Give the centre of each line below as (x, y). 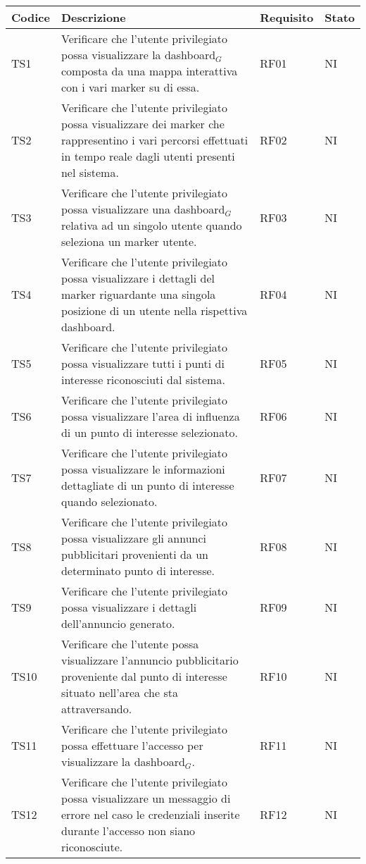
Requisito (287, 17)
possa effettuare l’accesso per (132, 745)
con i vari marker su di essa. (130, 87)
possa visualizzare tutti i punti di (143, 363)
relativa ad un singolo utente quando (151, 225)
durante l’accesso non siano (128, 831)
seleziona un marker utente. (129, 241)
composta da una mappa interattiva (149, 71)
